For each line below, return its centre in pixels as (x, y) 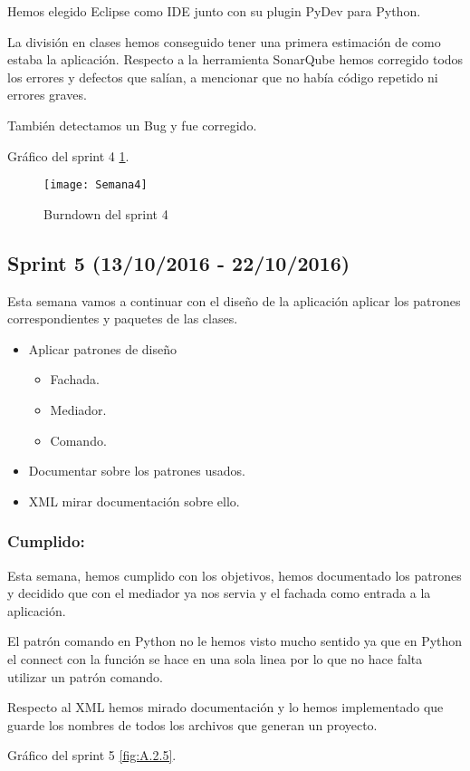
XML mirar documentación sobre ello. (134, 501)
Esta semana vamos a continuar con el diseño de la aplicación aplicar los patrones (234, 300)
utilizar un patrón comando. (86, 676)
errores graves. (47, 95)
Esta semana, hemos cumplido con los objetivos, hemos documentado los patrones (235, 575)
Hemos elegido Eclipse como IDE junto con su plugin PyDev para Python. (214, 11)
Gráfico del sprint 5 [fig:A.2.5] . (92, 755)
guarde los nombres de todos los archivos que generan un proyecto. (192, 724)
